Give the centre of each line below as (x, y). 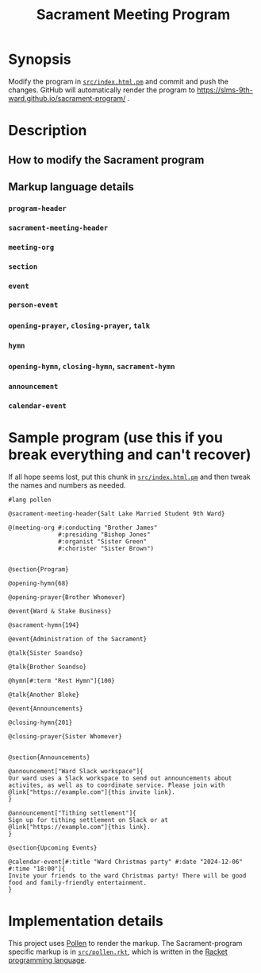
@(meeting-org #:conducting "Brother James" (83, 527)
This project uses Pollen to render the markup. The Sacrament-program (125, 943)
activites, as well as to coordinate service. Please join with (117, 785)
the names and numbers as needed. (67, 485)
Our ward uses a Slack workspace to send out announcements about (120, 778)
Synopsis (40, 59)
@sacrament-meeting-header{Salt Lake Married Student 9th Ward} (117, 514)
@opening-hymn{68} (38, 583)
